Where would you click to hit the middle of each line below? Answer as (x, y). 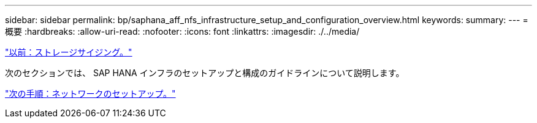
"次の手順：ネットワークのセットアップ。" (90, 93)
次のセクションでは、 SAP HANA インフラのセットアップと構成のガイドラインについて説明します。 (205, 73)
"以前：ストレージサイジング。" (69, 52)
